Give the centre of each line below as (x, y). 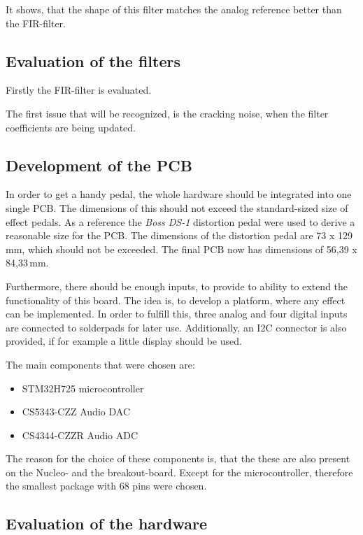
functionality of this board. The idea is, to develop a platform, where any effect (176, 300)
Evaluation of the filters (93, 60)
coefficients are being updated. (71, 127)
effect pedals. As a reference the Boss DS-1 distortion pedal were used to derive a (180, 221)
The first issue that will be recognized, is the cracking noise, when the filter (167, 113)
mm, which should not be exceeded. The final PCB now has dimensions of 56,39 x (181, 249)
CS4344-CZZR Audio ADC (80, 435)
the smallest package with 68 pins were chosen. (106, 486)
